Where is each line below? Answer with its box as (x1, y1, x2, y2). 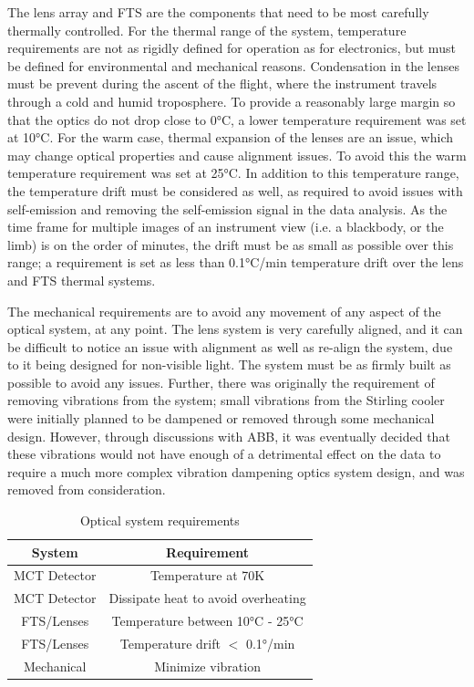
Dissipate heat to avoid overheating (108, 588, 306, 608)
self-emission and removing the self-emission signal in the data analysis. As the (7, 199, 448, 218)
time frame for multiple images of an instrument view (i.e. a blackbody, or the (7, 217, 444, 236)
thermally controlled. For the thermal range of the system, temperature (7, 20, 407, 39)
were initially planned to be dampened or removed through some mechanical (7, 409, 435, 428)
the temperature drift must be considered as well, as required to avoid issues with (7, 181, 463, 200)
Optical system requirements (79, 511, 240, 530)
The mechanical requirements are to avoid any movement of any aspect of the (7, 301, 441, 320)
